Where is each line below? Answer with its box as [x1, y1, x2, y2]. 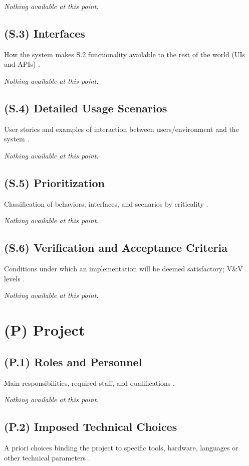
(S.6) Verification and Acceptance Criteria [4, 240, 227, 255]
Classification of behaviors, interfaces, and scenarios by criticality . [4, 198, 208, 209]
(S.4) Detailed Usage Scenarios [4, 100, 167, 115]
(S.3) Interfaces [4, 25, 85, 41]
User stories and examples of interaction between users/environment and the [4, 123, 239, 134]
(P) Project [4, 320, 85, 340]
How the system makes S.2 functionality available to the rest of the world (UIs [4, 49, 245, 59]
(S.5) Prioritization [4, 175, 105, 190]
